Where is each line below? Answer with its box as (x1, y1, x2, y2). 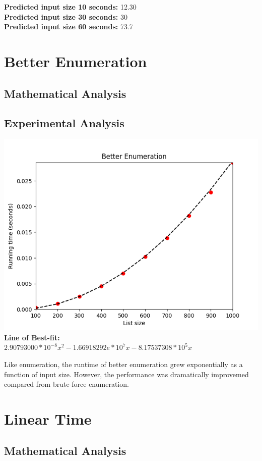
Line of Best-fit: (4, 332, 60, 342)
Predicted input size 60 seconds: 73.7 (4, 21, 133, 32)
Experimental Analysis (4, 115, 124, 131)
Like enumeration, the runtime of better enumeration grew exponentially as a (4, 358, 243, 369)
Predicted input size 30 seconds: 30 (4, 11, 127, 22)
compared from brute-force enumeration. (4, 379, 129, 389)
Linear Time (4, 408, 92, 429)
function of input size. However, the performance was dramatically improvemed (4, 369, 249, 379)
